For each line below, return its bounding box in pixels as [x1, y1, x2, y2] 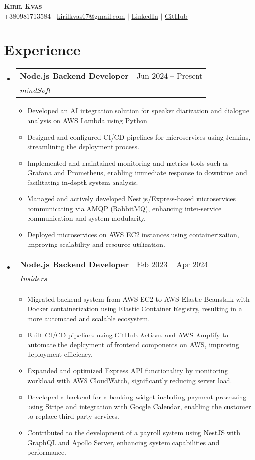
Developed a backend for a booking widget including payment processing [27, 392, 247, 402]
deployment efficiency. [27, 349, 93, 359]
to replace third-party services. [27, 411, 119, 421]
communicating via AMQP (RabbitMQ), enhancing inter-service [27, 203, 222, 214]
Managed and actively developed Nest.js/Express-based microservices [27, 193, 236, 204]
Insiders [19, 273, 47, 284]
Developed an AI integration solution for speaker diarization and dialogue [27, 105, 249, 116]
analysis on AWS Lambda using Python [27, 115, 147, 125]
